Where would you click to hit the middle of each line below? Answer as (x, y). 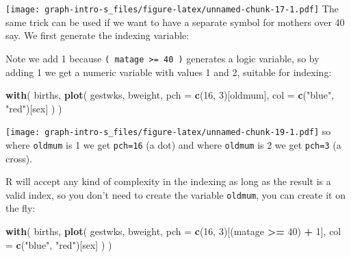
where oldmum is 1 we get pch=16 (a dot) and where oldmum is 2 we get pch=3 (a (173, 144)
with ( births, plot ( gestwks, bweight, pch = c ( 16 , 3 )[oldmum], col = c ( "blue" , (170, 95)
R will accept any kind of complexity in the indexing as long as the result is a (168, 181)
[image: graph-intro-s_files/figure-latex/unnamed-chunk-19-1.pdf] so (168, 131)
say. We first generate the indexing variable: (97, 35)
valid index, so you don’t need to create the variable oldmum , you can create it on (175, 194)
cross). (19, 158)
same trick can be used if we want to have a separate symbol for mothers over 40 (175, 22)
